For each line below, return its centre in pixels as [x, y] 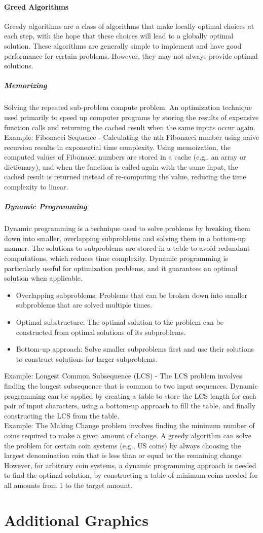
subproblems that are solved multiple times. [84, 305]
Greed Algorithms [36, 6]
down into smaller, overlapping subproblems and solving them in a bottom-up [125, 238]
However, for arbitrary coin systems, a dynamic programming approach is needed [130, 465]
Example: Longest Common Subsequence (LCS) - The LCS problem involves [123, 376]
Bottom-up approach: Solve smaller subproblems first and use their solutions [135, 349]
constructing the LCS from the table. [62, 415]
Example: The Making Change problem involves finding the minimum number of [129, 425]
